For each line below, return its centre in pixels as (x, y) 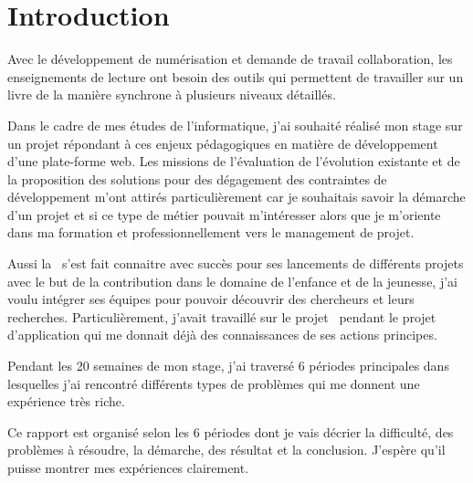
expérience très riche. (66, 401)
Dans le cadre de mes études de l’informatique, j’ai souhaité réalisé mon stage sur (235, 125)
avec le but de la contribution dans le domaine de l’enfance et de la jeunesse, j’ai (232, 281)
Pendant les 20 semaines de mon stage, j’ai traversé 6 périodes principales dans (228, 366)
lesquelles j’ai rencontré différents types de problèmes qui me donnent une (214, 383)
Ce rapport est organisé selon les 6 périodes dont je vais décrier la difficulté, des (231, 431)
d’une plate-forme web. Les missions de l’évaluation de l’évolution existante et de (234, 161)
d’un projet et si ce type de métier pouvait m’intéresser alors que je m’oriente (224, 214)
